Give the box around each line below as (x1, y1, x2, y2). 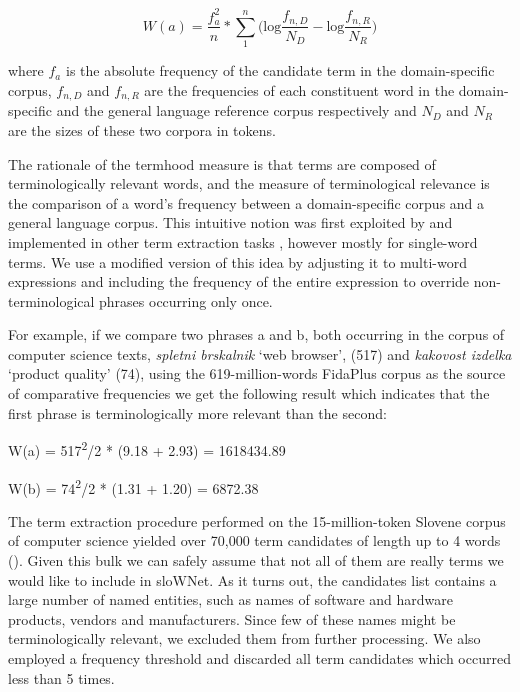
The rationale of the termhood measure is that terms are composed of (8, 153, 436, 174)
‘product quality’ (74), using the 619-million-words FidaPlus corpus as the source (8, 363, 506, 384)
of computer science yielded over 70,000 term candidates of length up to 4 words (8, 530, 501, 551)
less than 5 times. (8, 667, 115, 688)
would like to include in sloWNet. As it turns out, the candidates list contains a (8, 569, 497, 590)
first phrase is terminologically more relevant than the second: (8, 402, 387, 423)
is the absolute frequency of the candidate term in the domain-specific (65, 60, 495, 81)
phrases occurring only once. (99, 290, 273, 311)
